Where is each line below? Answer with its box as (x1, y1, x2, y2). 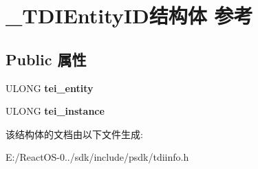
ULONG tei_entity (6, 80, 94, 95)
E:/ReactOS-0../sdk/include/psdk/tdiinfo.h (6, 150, 189, 164)
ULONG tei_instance (6, 104, 105, 118)
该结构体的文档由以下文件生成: (6, 126, 143, 141)
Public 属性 (6, 48, 87, 69)
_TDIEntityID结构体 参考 (6, 1, 253, 30)
